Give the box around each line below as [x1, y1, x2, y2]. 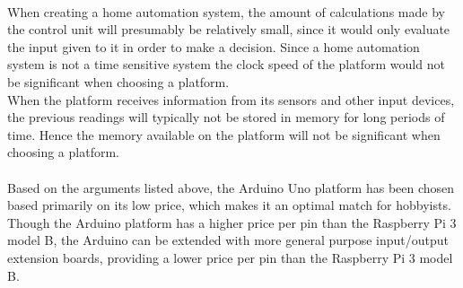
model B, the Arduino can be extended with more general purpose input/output [7, 231, 450, 249]
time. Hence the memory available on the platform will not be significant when [7, 125, 441, 144]
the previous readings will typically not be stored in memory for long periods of [7, 108, 445, 127]
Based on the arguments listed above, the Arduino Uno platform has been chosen [7, 178, 455, 196]
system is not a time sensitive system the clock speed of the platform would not [7, 55, 445, 74]
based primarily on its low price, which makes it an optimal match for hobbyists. [7, 196, 451, 214]
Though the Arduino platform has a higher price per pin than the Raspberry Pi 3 [7, 213, 457, 231]
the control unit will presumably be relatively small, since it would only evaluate [7, 20, 450, 39]
